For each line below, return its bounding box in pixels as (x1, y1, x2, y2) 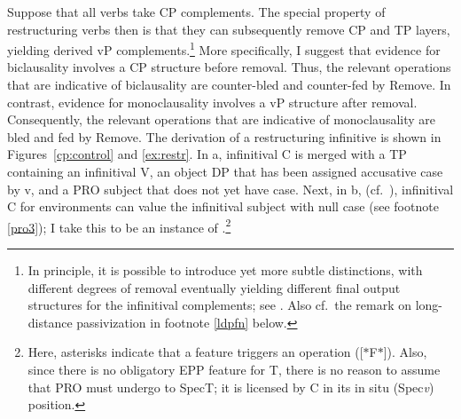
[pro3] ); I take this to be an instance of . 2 (7, 215, 231, 236)
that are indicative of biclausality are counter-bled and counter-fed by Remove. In (7, 75, 451, 94)
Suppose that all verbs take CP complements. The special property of (7, 3, 386, 20)
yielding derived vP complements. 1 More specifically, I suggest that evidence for (7, 38, 441, 59)
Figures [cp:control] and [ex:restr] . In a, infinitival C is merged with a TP (7, 145, 407, 163)
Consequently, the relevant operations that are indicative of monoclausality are (7, 110, 436, 129)
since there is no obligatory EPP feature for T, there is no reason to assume (27, 360, 441, 378)
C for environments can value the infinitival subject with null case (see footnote (7, 197, 439, 216)
